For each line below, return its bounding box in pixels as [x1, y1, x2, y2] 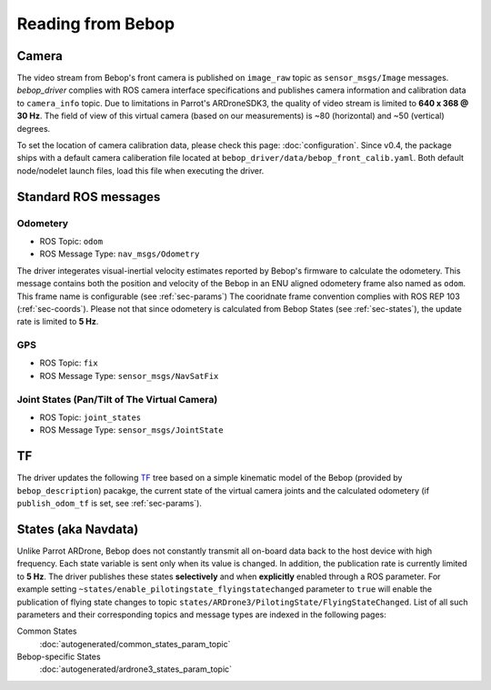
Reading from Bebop [16, 14, 175, 34]
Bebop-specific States [16, 651, 101, 663]
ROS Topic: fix [39, 357, 99, 368]
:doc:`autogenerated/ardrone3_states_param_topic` [39, 664, 232, 675]
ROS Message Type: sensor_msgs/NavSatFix [39, 370, 219, 381]
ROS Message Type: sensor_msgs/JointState [39, 425, 224, 435]
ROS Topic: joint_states [39, 412, 142, 423]
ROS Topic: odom [39, 235, 104, 246]
